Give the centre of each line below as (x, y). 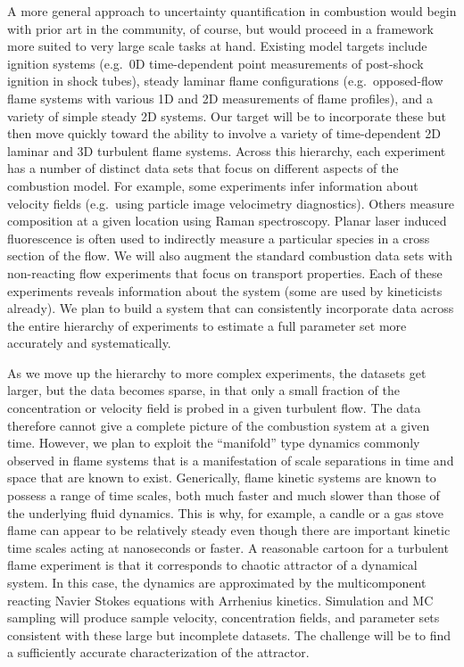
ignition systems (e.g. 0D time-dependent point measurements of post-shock (215, 63)
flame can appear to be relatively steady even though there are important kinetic (229, 530)
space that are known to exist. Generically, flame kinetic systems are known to (222, 478)
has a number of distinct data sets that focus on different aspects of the (203, 168)
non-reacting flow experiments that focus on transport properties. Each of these (225, 272)
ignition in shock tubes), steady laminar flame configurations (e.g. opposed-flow (225, 81)
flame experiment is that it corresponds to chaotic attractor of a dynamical (212, 565)
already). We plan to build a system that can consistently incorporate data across (231, 308)
